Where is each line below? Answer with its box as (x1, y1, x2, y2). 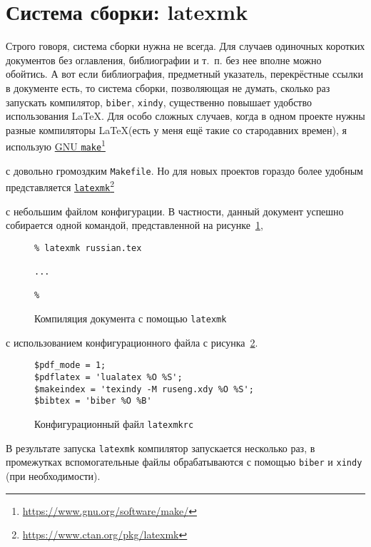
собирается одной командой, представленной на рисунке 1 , (6, 218, 263, 232)
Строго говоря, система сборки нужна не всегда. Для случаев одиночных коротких (6, 39, 365, 53)
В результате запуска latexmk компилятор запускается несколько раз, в (6, 440, 315, 455)
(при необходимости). (6, 468, 101, 483)
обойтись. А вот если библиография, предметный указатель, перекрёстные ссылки (6, 66, 364, 81)
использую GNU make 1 (6, 137, 106, 153)
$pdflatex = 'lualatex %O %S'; (34, 372, 183, 382)
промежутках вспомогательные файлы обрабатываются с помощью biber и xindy (6, 454, 362, 469)
